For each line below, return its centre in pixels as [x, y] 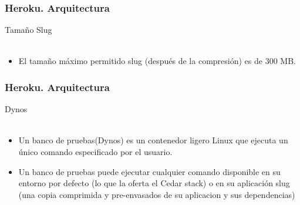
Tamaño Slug [28, 30]
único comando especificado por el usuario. [95, 152]
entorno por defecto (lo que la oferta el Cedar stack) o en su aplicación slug [154, 183]
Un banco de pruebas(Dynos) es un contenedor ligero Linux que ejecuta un [153, 140]
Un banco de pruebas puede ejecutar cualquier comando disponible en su [149, 171]
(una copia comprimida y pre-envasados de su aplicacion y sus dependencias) [157, 194]
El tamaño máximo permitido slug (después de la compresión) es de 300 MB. [157, 61]
